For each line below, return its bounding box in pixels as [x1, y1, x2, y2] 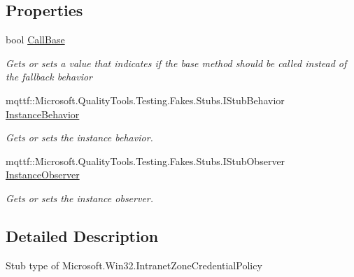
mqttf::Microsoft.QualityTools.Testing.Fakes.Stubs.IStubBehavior [6, 92, 285, 107]
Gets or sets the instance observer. [6, 190, 154, 205]
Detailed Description [6, 225, 159, 246]
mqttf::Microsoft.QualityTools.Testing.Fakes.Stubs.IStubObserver [6, 153, 285, 168]
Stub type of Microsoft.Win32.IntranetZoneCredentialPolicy [6, 257, 262, 272]
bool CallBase [6, 32, 65, 47]
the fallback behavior [6, 69, 92, 84]
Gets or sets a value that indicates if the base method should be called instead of [6, 55, 347, 70]
